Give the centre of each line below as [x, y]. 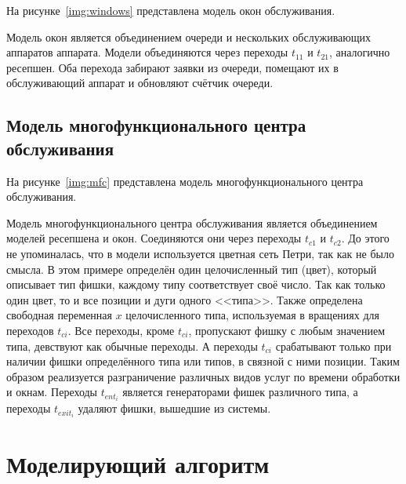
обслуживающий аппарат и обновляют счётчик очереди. [140, 83]
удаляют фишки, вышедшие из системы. [174, 408]
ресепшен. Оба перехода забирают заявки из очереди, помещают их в [172, 67]
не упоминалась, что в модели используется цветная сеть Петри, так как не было [200, 253]
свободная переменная [60, 315]
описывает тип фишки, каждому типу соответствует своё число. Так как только [196, 284]
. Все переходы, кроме [121, 330]
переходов [30, 330]
